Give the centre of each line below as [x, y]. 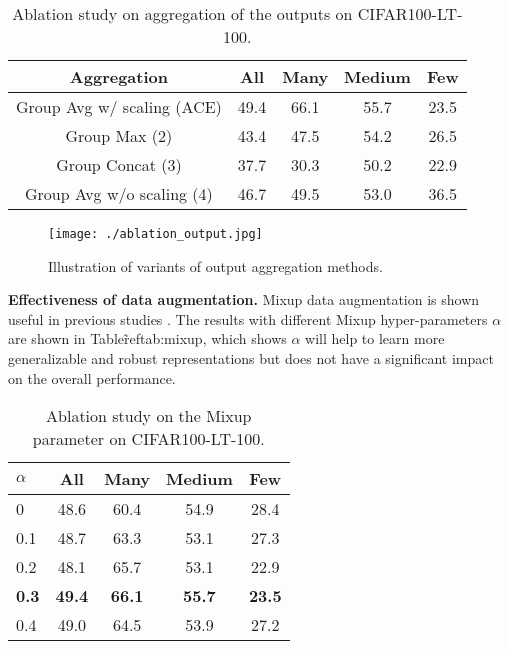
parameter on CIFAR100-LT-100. [148, 439]
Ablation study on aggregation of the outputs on [182, 13]
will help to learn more [375, 338]
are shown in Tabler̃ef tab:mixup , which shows [147, 338]
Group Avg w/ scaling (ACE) [119, 106]
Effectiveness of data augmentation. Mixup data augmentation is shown [244, 299]
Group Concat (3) [119, 164]
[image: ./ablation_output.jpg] [155, 234]
